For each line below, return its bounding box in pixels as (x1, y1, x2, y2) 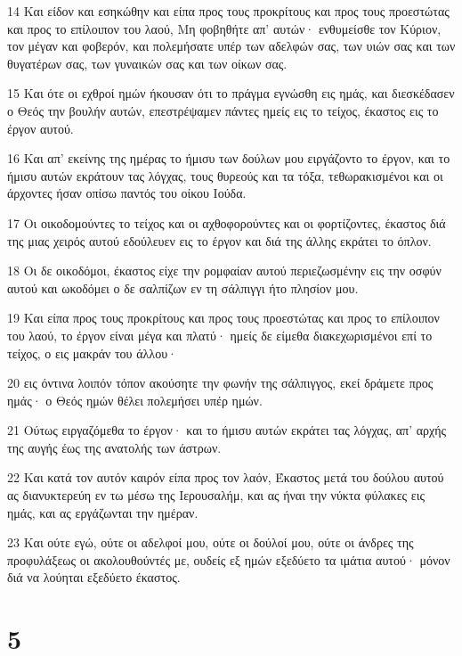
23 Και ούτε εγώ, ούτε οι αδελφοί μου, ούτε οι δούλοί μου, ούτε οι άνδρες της (7, 533, 414, 552)
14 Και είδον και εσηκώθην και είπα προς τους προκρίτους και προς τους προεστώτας (7, 2, 450, 20)
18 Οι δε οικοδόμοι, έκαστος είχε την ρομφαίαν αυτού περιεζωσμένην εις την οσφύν (7, 261, 442, 280)
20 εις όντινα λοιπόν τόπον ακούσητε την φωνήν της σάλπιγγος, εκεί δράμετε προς (7, 373, 434, 392)
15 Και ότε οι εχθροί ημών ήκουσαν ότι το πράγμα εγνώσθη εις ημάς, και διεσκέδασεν (7, 84, 455, 102)
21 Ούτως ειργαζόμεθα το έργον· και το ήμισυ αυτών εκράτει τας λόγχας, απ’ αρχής (7, 421, 447, 439)
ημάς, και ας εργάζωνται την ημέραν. (7, 503, 199, 521)
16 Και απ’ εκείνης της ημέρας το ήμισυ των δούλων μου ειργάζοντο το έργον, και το (7, 149, 450, 168)
